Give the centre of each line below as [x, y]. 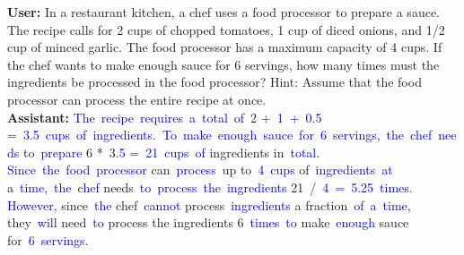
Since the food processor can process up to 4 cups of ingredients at [200, 170]
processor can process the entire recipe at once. [137, 99]
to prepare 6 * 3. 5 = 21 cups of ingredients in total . [171, 152]
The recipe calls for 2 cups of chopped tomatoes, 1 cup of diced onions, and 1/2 [226, 29]
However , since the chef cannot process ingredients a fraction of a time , [209, 204]
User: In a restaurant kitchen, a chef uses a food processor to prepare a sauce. [223, 12]
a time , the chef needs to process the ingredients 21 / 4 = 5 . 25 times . [210, 187]
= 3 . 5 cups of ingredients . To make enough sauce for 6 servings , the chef [220, 135]
